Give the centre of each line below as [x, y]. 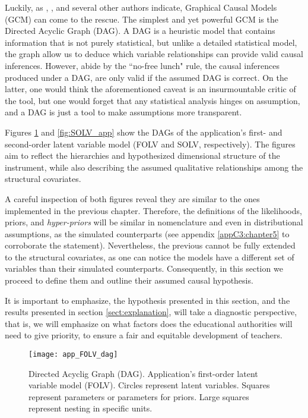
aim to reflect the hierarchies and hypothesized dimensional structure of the [142, 155]
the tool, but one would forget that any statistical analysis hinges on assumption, [153, 100]
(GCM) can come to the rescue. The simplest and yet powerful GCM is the [142, 19]
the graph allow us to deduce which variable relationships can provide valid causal [154, 54]
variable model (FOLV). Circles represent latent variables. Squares [149, 385]
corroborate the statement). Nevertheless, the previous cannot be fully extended [150, 245]
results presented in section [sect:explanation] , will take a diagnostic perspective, [151, 312]
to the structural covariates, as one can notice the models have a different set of [150, 257]
